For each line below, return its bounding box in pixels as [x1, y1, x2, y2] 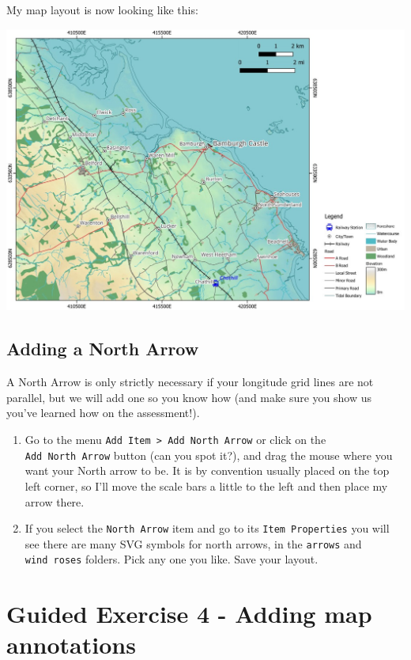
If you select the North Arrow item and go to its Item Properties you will [25, 520, 390, 537]
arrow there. [25, 493, 85, 510]
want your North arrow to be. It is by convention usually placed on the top [25, 462, 390, 479]
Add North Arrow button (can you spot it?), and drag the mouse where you [25, 446, 393, 463]
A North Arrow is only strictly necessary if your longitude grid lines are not [6, 374, 374, 390]
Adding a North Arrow [6, 336, 199, 361]
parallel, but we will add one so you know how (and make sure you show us [6, 389, 371, 405]
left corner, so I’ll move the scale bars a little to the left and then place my [25, 477, 388, 494]
